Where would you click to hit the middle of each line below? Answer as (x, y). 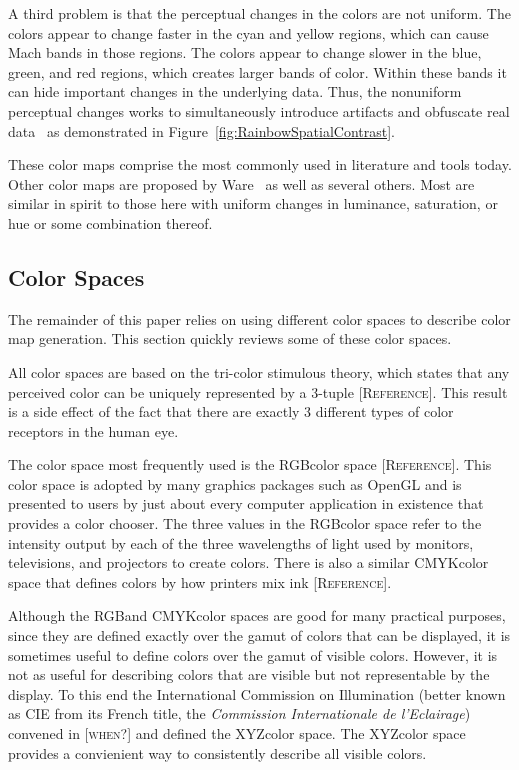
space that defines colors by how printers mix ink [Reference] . (200, 581)
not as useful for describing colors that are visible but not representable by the (249, 674)
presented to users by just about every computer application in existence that (246, 503)
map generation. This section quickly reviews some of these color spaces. (230, 338)
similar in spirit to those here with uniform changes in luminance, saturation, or (253, 203)
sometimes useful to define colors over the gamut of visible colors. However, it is (253, 654)
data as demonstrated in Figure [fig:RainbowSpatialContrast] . (201, 130)
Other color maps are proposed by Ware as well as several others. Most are (241, 183)
